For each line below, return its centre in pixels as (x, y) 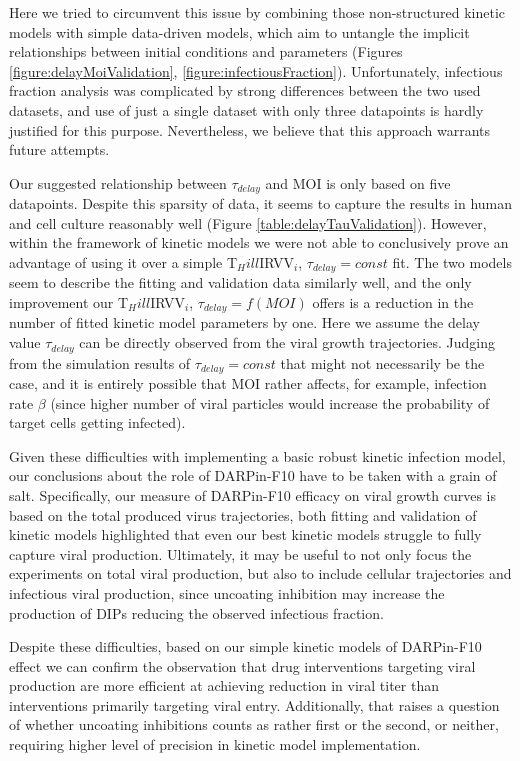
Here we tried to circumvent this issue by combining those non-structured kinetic (257, 12)
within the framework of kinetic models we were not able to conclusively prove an (259, 242)
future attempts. (59, 149)
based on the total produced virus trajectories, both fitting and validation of (243, 514)
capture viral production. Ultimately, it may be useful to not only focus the (240, 553)
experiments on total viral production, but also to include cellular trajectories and (260, 573)
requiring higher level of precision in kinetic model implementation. (215, 744)
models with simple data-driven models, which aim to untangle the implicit (239, 31)
